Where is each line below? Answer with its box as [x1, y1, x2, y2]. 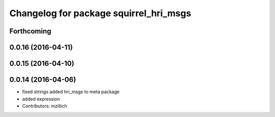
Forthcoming [9, 27, 51, 35]
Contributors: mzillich [22, 103, 67, 109]
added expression [22, 96, 60, 102]
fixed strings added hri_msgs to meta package [22, 89, 120, 95]
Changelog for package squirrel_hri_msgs [9, 8, 191, 19]
